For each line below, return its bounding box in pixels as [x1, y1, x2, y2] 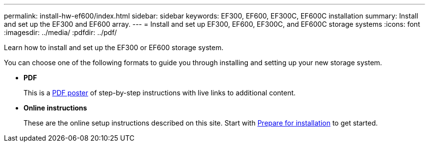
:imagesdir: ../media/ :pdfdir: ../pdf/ [4, 28, 117, 36]
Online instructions [24, 104, 87, 112]
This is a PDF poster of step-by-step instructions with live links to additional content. [24, 89, 296, 97]
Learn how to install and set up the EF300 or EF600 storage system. [4, 43, 224, 52]
